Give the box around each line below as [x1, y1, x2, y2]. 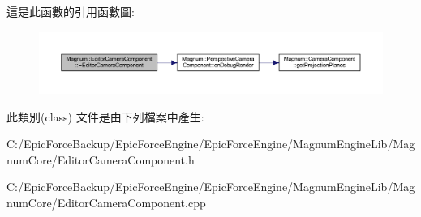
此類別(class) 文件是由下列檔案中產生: [6, 108, 204, 125]
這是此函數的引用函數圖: [6, 3, 135, 19]
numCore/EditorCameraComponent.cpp [6, 194, 206, 211]
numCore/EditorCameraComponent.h [6, 151, 195, 168]
